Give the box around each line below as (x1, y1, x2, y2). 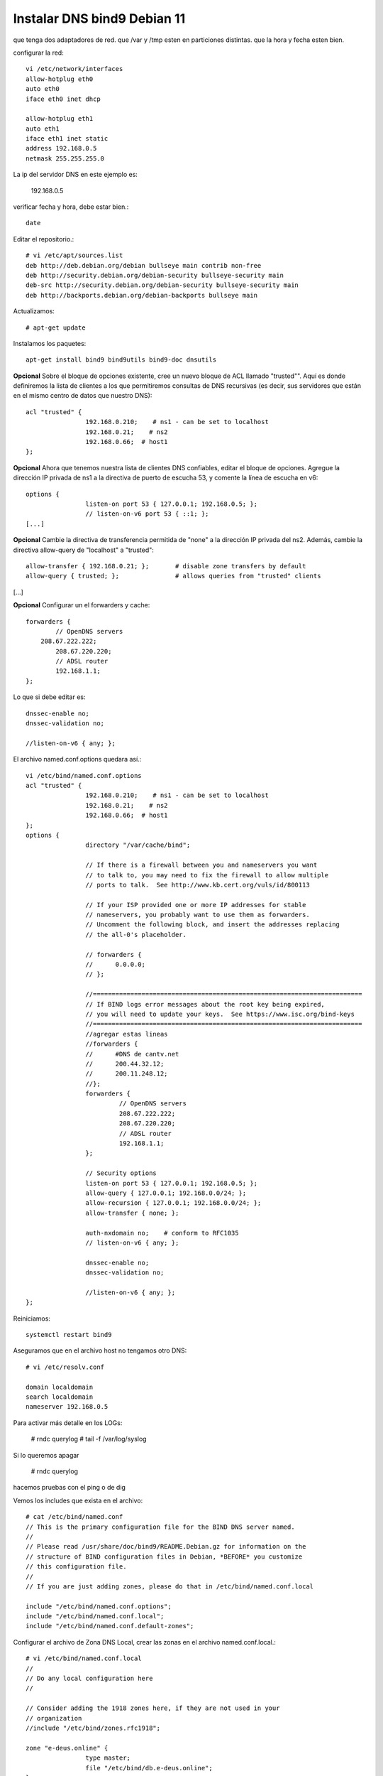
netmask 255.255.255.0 (26, 154, 105, 163)
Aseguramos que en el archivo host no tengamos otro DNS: (13, 1346, 187, 1355)
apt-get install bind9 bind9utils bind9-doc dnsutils (26, 356, 216, 364)
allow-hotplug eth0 (26, 75, 94, 83)
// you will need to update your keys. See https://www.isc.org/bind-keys (85, 1009, 355, 1018)
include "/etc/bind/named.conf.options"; (26, 1602, 172, 1610)
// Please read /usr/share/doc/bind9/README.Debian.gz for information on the (26, 1542, 306, 1551)
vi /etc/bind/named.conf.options (26, 771, 142, 779)
